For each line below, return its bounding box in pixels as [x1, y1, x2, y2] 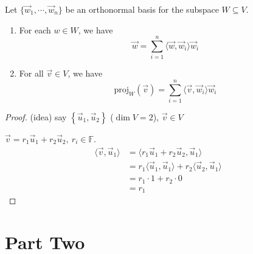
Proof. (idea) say [5, 111, 67, 123]
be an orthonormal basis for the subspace [65, 3, 219, 15]
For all [19, 67, 44, 80]
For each [19, 23, 51, 36]
